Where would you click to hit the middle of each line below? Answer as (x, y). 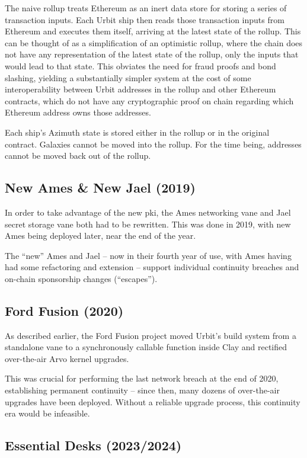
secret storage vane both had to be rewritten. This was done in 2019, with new (148, 224)
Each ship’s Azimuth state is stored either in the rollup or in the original (137, 132)
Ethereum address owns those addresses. (78, 112)
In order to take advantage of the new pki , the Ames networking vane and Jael (148, 212)
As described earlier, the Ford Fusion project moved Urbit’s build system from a (151, 335)
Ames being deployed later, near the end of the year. (100, 236)
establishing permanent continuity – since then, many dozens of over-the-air (142, 390)
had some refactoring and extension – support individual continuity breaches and (152, 267)
